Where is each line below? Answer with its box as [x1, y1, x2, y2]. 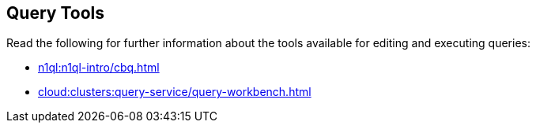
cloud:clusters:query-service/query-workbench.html [38, 85, 311, 99]
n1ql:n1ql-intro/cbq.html [38, 61, 160, 75]
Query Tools [6, 3, 104, 23]
